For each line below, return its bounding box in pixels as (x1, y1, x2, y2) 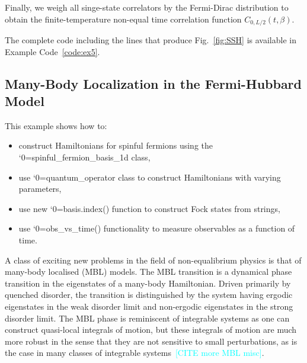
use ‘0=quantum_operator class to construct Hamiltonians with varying (18, 171, 281, 183)
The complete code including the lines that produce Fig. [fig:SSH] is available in (5, 34, 296, 46)
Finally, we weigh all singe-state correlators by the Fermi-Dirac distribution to (5, 1, 289, 13)
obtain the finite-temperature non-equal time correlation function (5, 12, 242, 25)
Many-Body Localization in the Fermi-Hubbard (5, 74, 302, 92)
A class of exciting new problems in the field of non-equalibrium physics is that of (5, 253, 302, 266)
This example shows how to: (5, 119, 107, 131)
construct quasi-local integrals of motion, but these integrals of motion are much (5, 323, 297, 336)
